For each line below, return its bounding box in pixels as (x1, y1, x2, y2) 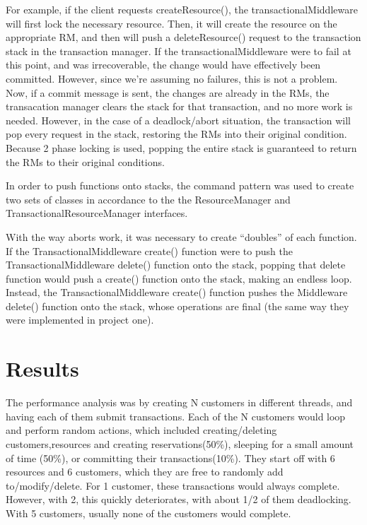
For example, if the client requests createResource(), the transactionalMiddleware (6, 2, 358, 16)
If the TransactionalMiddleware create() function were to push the (6, 243, 293, 258)
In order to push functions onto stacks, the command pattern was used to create (6, 178, 354, 193)
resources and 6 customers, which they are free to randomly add (6, 464, 284, 479)
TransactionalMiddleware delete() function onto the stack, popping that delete (6, 257, 346, 272)
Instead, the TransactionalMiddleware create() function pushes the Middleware (6, 285, 348, 300)
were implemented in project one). (6, 312, 154, 327)
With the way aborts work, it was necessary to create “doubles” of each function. (6, 229, 357, 244)
